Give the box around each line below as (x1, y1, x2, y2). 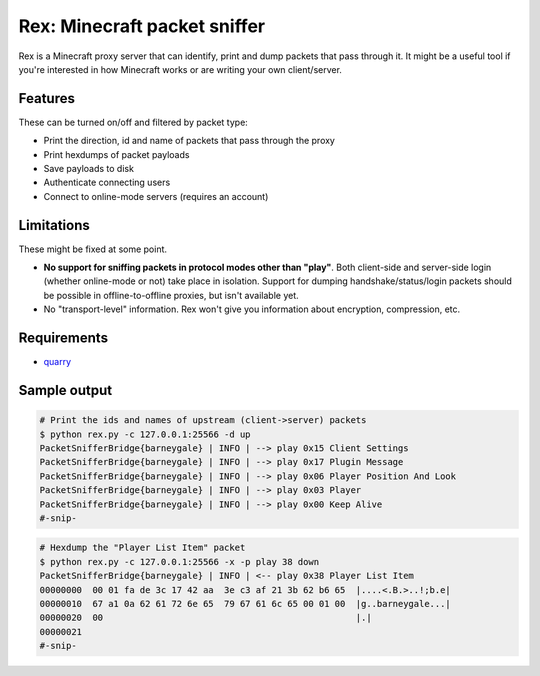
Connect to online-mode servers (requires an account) (43, 190, 269, 202)
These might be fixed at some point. (18, 243, 168, 255)
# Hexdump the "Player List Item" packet (39, 542, 246, 554)
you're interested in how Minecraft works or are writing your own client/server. (18, 63, 342, 75)
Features (18, 90, 75, 107)
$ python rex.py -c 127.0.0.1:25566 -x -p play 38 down (39, 556, 320, 567)
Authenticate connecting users (43, 176, 171, 189)
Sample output (18, 381, 113, 399)
